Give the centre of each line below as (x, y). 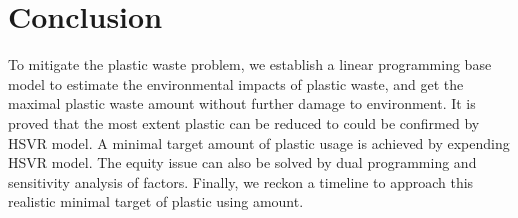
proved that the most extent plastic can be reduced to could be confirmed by (244, 122)
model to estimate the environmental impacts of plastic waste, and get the (236, 83)
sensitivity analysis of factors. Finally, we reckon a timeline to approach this (241, 181)
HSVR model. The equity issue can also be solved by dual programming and (242, 162)
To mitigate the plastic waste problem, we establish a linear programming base (250, 64)
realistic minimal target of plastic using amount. (156, 201)
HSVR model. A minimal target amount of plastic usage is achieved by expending (259, 142)
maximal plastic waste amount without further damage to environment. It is (242, 103)
